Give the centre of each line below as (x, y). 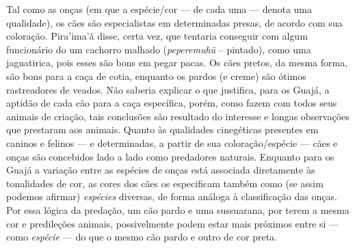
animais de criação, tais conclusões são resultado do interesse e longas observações (178, 116)
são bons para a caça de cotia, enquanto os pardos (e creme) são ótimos (156, 75)
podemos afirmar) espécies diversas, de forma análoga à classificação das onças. (172, 196)
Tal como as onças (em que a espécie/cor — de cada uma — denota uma (159, 9)
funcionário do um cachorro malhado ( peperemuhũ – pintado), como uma (159, 49)
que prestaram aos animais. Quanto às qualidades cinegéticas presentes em (162, 129)
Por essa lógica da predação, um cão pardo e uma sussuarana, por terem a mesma (178, 209)
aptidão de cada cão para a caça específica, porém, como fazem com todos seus (172, 103)
